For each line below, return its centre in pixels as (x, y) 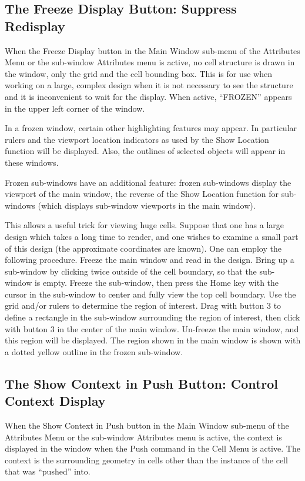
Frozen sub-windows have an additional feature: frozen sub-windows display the (148, 182)
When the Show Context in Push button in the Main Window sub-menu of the (147, 425)
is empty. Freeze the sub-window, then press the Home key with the (157, 283)
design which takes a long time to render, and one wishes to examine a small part (152, 236)
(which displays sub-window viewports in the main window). (147, 205)
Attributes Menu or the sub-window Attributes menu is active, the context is (143, 437)
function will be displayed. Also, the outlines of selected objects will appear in (145, 151)
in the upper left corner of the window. (75, 108)
